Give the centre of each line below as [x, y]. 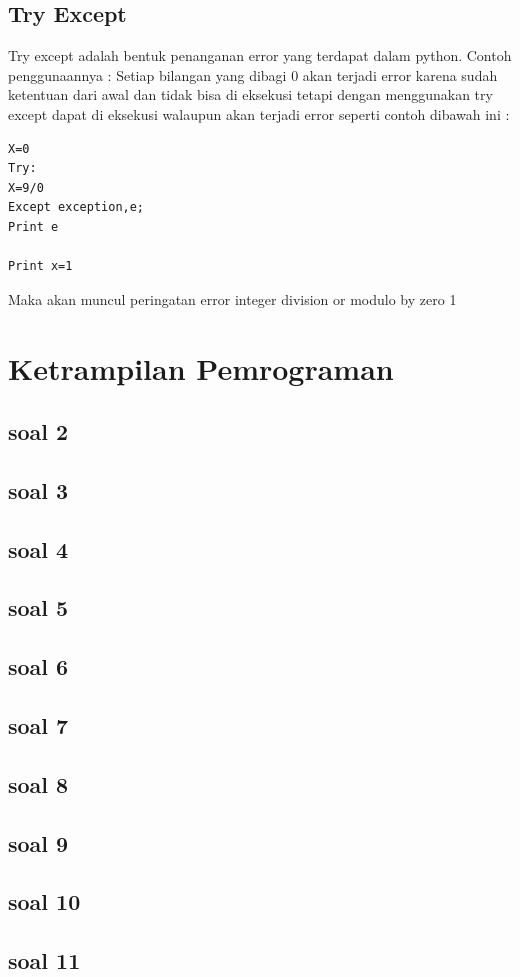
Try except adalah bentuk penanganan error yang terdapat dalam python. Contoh [260, 55]
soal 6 [38, 666]
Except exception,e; [76, 207]
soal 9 [38, 842]
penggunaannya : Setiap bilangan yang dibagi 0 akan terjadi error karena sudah [253, 74]
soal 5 [38, 607]
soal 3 [38, 489]
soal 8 [38, 783]
